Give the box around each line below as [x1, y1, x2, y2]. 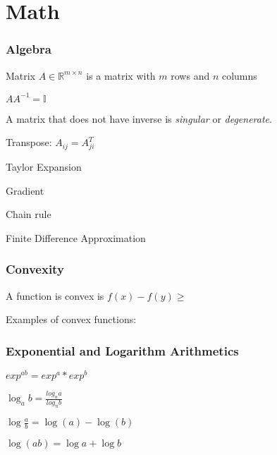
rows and [171, 68, 210, 83]
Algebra [6, 40, 51, 58]
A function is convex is [6, 288, 104, 303]
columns [221, 68, 257, 83]
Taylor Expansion [6, 159, 82, 174]
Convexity [6, 260, 64, 278]
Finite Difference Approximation [6, 230, 146, 245]
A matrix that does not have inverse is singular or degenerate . [6, 111, 272, 126]
